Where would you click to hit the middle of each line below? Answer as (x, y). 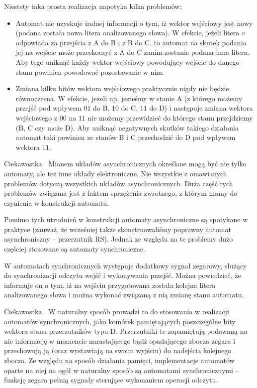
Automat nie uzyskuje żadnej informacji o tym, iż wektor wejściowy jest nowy (134, 23)
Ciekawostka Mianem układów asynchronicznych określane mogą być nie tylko (125, 164)
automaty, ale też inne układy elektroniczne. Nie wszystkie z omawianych (116, 173)
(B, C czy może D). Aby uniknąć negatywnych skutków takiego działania (127, 127)
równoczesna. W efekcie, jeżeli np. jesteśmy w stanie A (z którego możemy (129, 98)
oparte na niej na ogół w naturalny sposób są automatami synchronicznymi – (122, 370)
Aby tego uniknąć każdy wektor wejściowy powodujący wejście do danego (128, 62)
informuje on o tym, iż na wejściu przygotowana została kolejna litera (110, 285)
